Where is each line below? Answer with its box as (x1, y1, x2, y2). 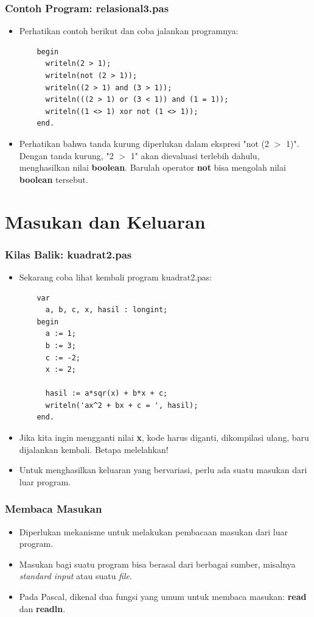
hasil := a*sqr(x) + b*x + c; (45, 389, 168, 398)
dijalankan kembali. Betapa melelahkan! (19, 443, 169, 455)
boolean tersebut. (19, 173, 88, 185)
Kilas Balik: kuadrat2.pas (5, 246, 132, 262)
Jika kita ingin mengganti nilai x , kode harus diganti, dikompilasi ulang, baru (19, 431, 309, 444)
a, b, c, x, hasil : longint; (45, 305, 168, 315)
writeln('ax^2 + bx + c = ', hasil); (45, 401, 198, 410)
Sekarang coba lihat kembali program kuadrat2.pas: (19, 270, 212, 283)
